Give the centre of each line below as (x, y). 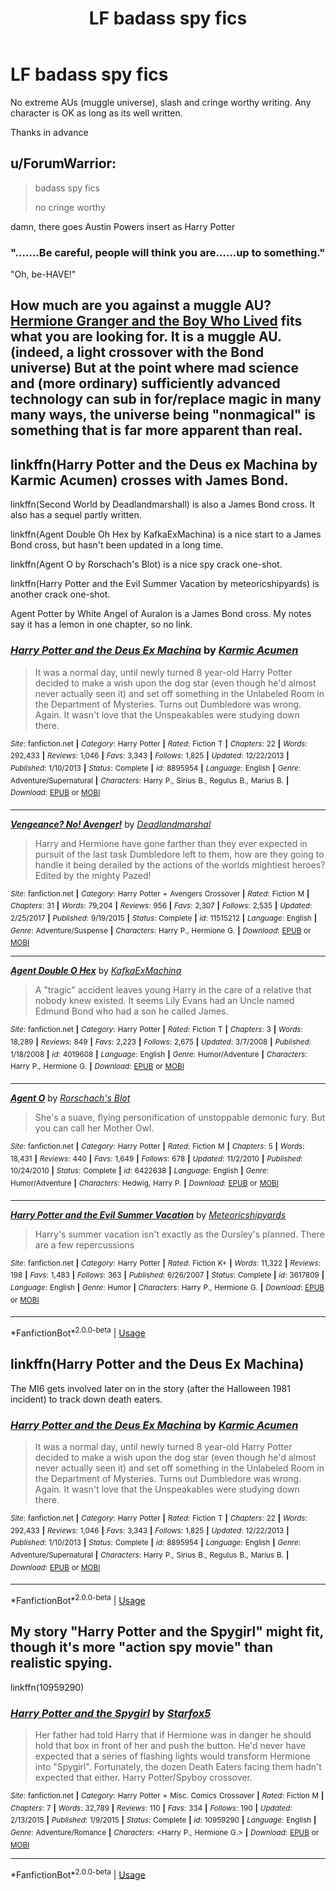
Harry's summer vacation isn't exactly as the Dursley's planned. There (179, 1234)
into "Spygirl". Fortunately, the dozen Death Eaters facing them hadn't (178, 1767)
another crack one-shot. (60, 594)
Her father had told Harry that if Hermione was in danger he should (173, 1735)
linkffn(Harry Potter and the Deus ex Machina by (164, 464)
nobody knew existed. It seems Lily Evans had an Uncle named (164, 1001)
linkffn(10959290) (47, 1687)
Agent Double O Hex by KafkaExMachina (96, 971)
